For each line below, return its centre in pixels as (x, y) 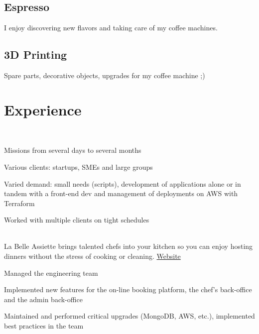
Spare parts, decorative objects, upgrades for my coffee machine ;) (105, 75)
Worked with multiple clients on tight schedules (77, 220)
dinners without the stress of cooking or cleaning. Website (92, 256)
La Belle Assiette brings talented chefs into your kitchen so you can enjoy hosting (129, 246)
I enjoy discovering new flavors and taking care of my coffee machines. (111, 28)
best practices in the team (44, 326)
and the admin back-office (43, 299)
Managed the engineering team (51, 273)
